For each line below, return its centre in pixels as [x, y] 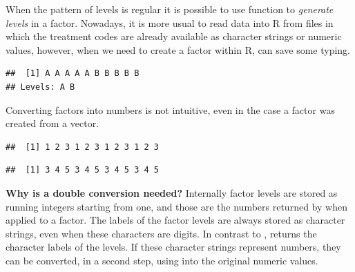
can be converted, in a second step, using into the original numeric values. [162, 260]
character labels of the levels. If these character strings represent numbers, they [173, 247]
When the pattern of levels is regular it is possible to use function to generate [170, 9]
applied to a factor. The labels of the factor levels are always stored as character [175, 220]
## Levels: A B [40, 87]
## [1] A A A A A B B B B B [73, 74]
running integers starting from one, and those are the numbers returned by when [176, 206]
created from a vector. [52, 123]
